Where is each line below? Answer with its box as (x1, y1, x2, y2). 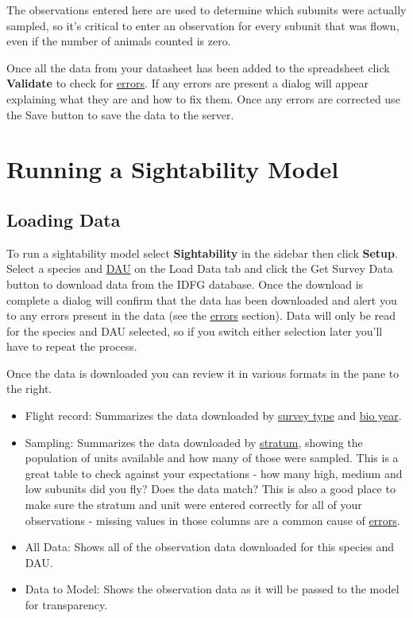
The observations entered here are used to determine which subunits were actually (6, 2, 407, 17)
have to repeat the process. (6, 338, 137, 355)
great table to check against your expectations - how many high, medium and (25, 464, 403, 481)
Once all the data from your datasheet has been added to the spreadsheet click (6, 59, 390, 76)
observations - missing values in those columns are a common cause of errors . (25, 511, 400, 528)
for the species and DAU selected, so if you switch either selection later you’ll (6, 322, 383, 339)
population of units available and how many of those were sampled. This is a (25, 449, 399, 466)
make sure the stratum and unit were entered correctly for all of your (25, 496, 362, 513)
